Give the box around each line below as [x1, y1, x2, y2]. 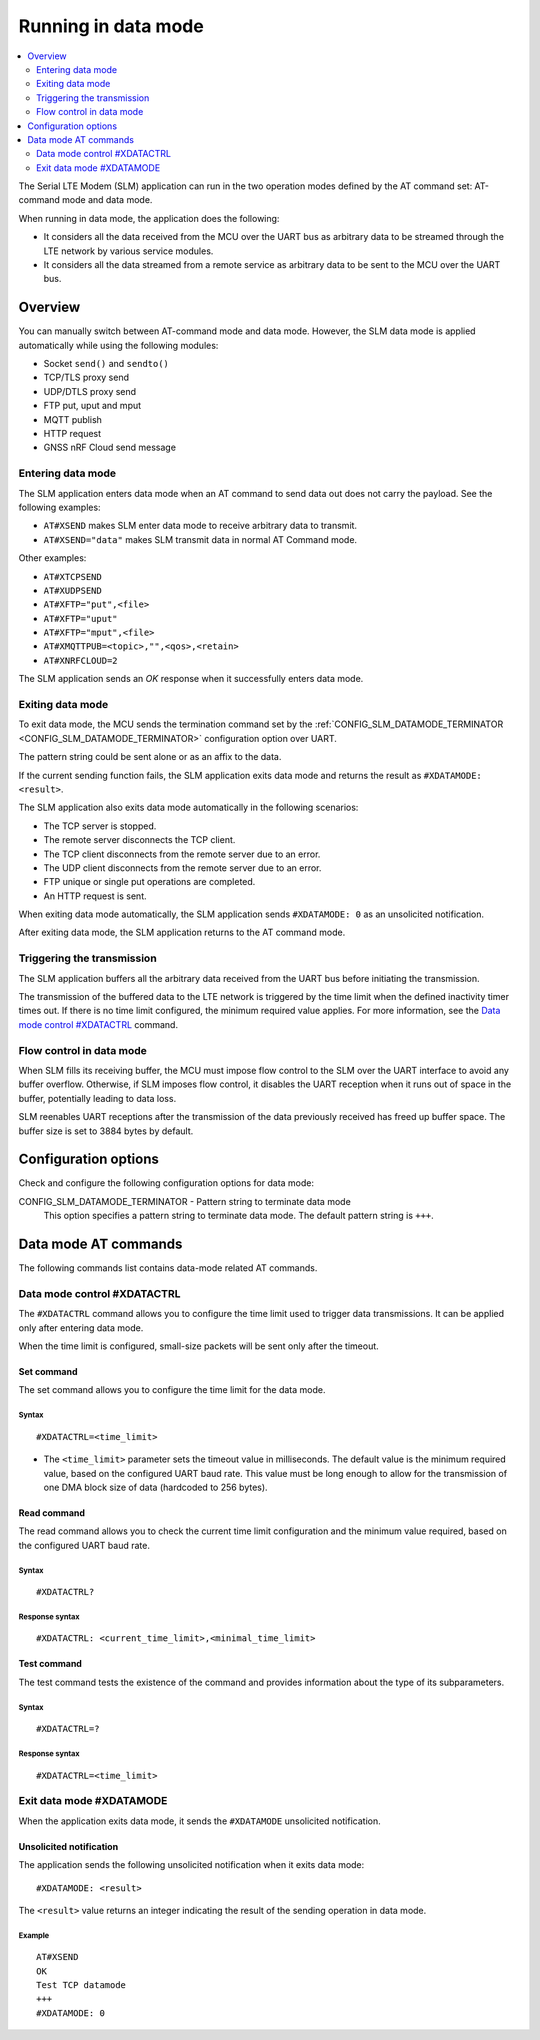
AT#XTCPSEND [43, 571, 102, 582]
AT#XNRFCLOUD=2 [43, 655, 119, 666]
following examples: [18, 501, 101, 513]
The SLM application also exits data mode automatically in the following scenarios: [18, 801, 359, 814]
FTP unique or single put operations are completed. [43, 876, 256, 888]
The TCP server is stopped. [43, 820, 157, 832]
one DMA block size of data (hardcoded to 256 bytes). [43, 1481, 269, 1493]
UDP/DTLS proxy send [43, 385, 137, 397]
